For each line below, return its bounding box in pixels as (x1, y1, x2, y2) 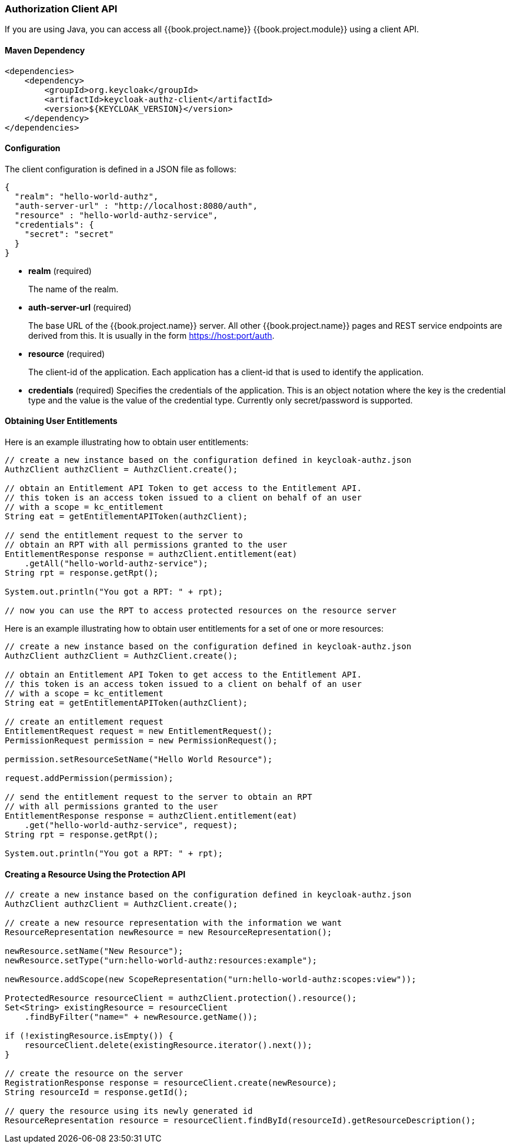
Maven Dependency (5, 45, 85, 55)
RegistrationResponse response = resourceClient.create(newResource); (5, 1078, 337, 1088)
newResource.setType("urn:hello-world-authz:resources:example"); (5, 956, 318, 966)
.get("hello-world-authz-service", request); (24, 820, 238, 830)
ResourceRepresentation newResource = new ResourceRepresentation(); (5, 927, 332, 937)
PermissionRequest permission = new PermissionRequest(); (5, 736, 278, 746)
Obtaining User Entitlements (5, 416, 118, 426)
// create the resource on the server (5, 1069, 184, 1079)
